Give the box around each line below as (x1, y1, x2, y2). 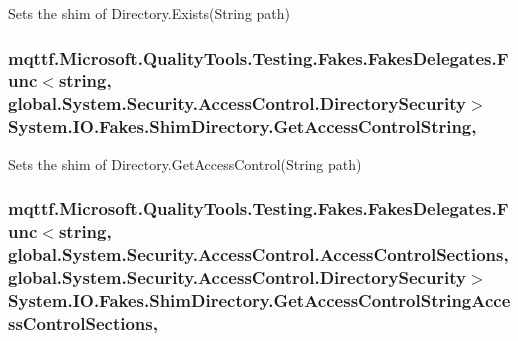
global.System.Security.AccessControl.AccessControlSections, (8, 241, 509, 266)
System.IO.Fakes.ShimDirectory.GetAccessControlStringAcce (8, 287, 511, 312)
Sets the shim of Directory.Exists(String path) (8, 3, 291, 23)
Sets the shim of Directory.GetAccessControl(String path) (8, 153, 362, 174)
